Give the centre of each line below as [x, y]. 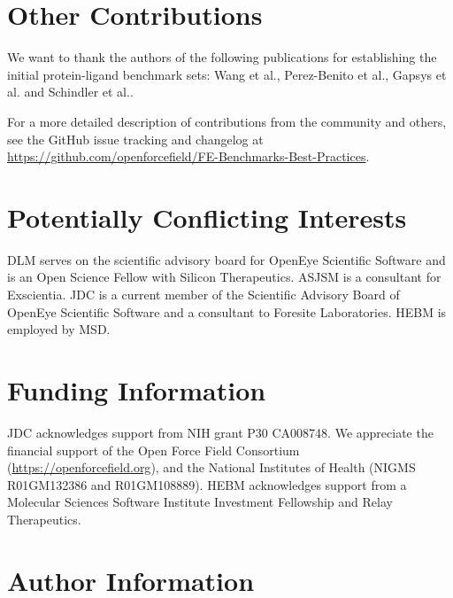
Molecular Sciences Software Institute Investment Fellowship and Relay [200, 502]
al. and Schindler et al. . [70, 92]
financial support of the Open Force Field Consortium [154, 450]
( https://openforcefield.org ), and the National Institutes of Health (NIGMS [211, 467]
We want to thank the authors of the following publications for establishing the [222, 57]
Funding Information [137, 389]
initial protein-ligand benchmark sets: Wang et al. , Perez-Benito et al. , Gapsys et [227, 74]
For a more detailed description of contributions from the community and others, [227, 121]
